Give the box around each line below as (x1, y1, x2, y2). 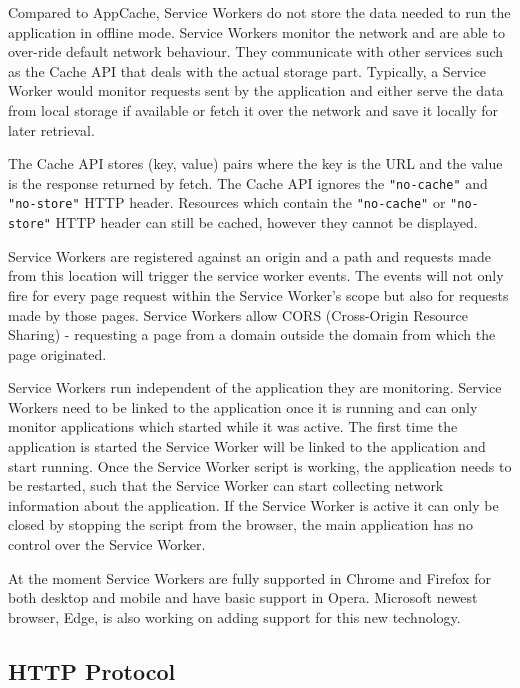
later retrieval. (8, 119, 95, 140)
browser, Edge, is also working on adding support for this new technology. (8, 606, 461, 627)
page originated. (8, 343, 107, 364)
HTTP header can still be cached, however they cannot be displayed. (55, 212, 478, 233)
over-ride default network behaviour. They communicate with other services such (8, 41, 504, 62)
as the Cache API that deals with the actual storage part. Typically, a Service (8, 60, 487, 81)
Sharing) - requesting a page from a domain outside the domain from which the (8, 324, 496, 345)
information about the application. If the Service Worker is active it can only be (8, 494, 499, 515)
